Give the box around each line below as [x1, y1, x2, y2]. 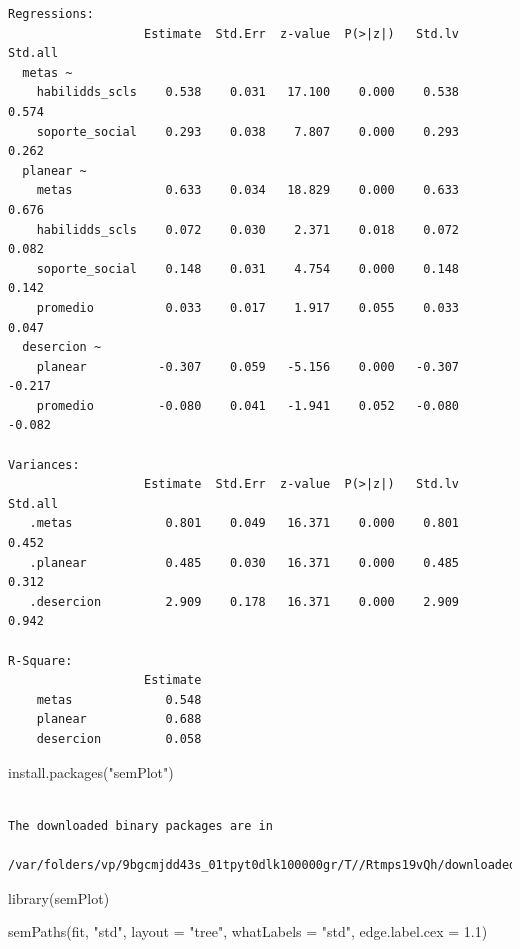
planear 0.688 [36, 712, 202, 727]
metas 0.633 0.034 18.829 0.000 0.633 [36, 183, 460, 198]
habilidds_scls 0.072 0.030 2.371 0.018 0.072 [36, 222, 460, 237]
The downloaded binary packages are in [8, 818, 273, 833]
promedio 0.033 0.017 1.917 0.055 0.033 [36, 300, 460, 315]
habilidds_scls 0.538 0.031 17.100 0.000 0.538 [36, 85, 460, 100]
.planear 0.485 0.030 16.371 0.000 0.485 [29, 555, 460, 570]
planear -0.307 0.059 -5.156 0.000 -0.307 [36, 359, 460, 374]
